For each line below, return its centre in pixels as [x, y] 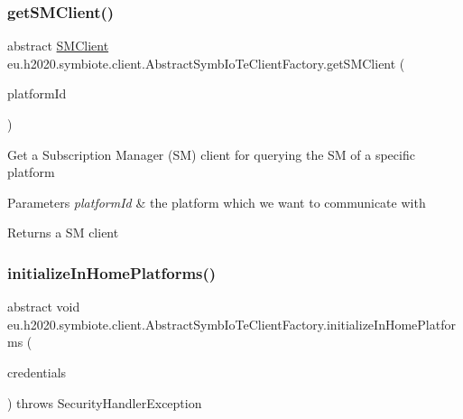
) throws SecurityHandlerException [105, 402]
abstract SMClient [58, 46]
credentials [37, 372]
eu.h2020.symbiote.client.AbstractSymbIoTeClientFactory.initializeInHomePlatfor [231, 324]
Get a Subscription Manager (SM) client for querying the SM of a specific [211, 154]
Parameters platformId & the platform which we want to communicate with [217, 202]
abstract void [44, 307]
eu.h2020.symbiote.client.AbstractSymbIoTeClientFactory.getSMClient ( [206, 63]
